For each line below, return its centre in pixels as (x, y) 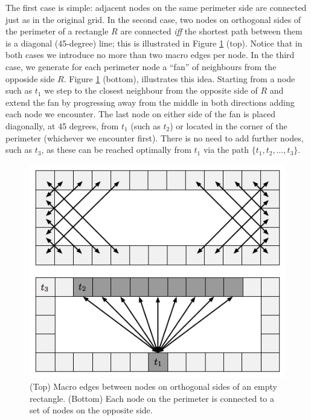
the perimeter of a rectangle (57, 31)
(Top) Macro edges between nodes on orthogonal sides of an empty (153, 386)
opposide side (30, 78)
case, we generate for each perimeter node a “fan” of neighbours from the (141, 66)
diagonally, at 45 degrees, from (62, 125)
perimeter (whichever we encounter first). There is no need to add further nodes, (155, 137)
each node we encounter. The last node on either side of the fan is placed (141, 114)
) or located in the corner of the (229, 125)
